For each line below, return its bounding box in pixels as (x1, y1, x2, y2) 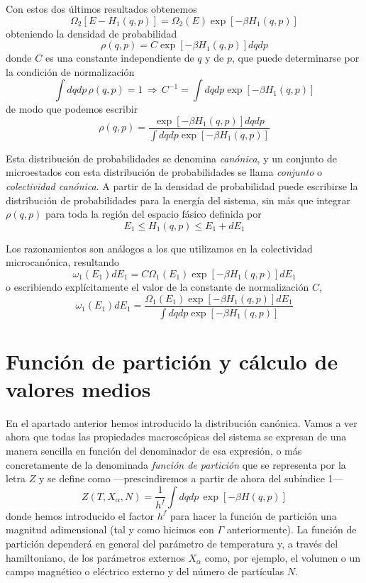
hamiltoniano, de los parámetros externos (6, 550, 185, 565)
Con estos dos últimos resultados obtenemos (6, 1, 197, 16)
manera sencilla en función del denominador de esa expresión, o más (6, 443, 302, 458)
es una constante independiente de (45, 50, 194, 65)
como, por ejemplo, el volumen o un (204, 550, 361, 565)
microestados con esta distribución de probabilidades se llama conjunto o (6, 165, 322, 179)
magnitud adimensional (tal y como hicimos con (6, 522, 214, 537)
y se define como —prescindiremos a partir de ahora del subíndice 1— (38, 471, 343, 486)
